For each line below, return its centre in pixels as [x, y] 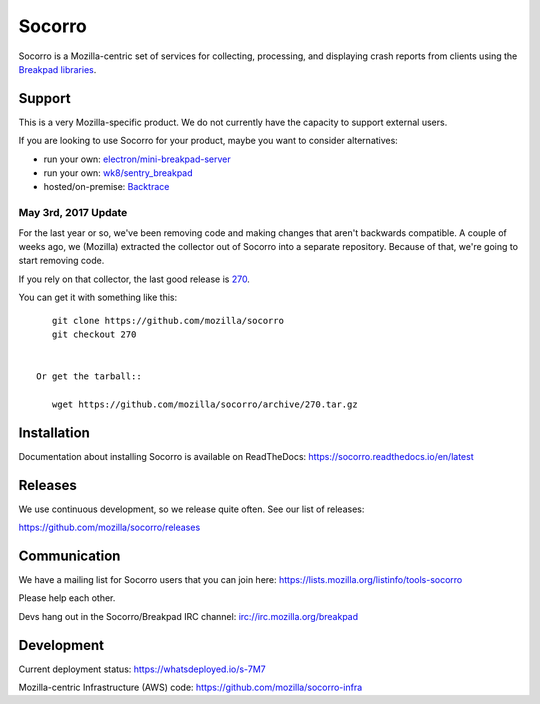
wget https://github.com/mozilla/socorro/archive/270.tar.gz [205, 404]
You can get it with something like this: [98, 297]
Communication [69, 555]
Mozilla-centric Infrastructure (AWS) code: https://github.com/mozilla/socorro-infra [190, 687]
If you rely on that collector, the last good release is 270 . [134, 279]
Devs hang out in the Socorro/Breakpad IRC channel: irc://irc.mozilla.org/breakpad [188, 616]
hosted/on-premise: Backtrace [106, 187]
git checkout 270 [94, 334]
